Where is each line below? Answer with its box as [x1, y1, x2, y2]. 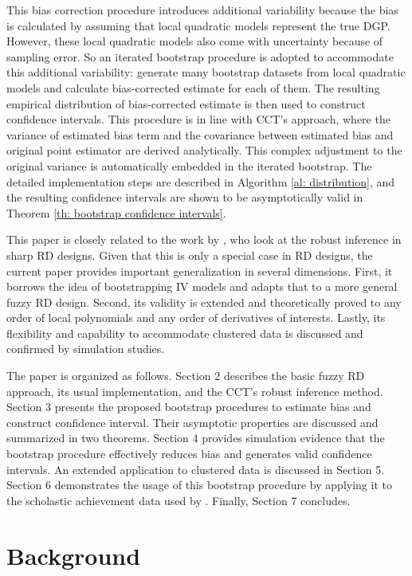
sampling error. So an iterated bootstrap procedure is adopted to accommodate [6, 48, 394, 65]
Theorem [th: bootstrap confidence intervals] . [6, 204, 226, 221]
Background [6, 539, 141, 571]
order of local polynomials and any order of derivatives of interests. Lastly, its [6, 309, 386, 326]
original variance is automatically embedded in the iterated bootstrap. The [6, 157, 372, 174]
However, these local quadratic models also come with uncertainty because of [6, 33, 383, 49]
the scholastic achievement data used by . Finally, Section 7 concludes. [6, 492, 351, 508]
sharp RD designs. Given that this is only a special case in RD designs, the [6, 246, 373, 263]
